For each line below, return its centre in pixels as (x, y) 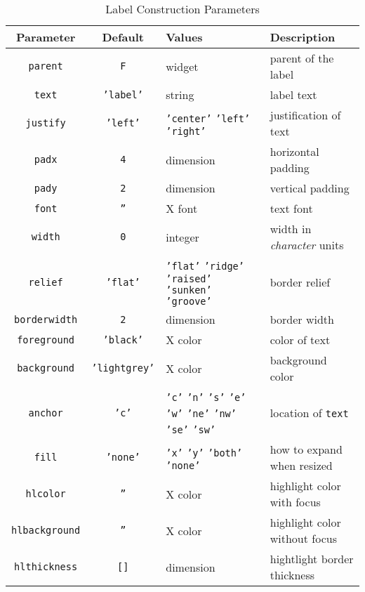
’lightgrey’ (123, 368)
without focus (303, 538)
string (180, 94)
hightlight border (312, 559)
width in (291, 229)
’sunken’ (189, 290)
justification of (305, 115)
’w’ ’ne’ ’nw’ (201, 414)
